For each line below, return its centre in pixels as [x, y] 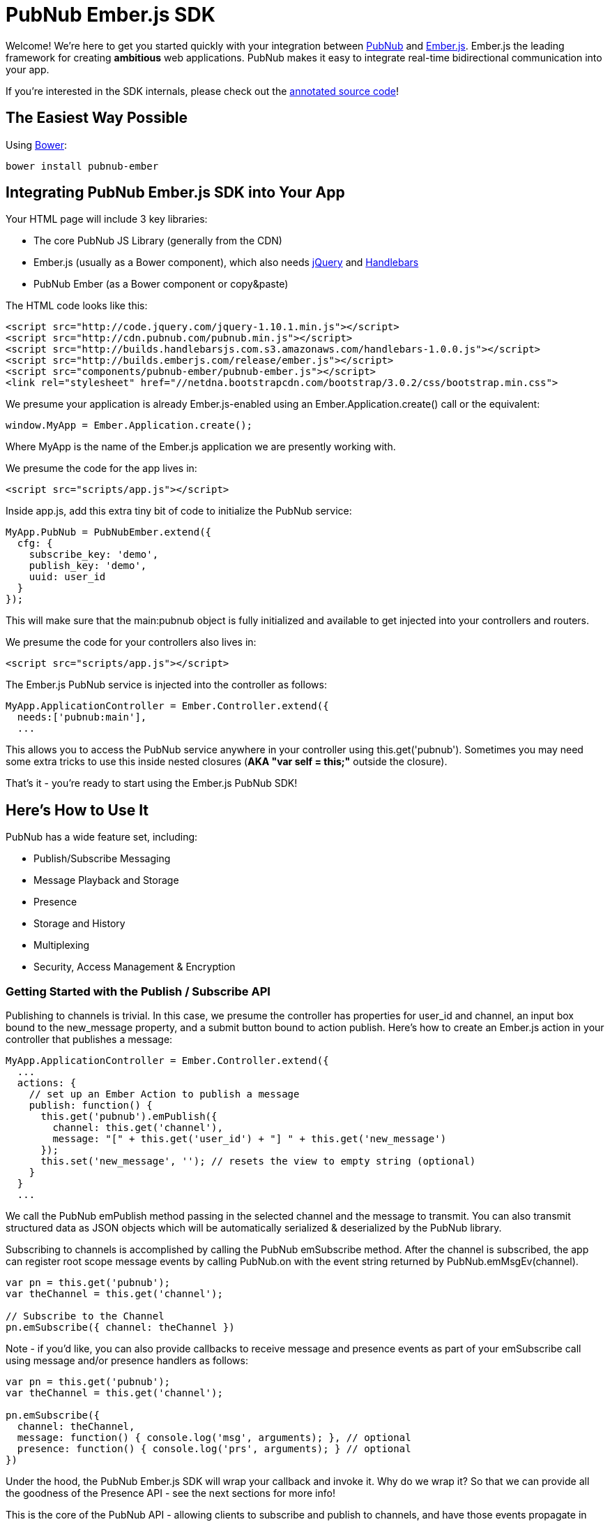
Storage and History [79, 924]
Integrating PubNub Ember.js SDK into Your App [175, 193]
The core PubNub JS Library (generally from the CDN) [158, 241]
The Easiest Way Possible [97, 118]
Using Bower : [36, 145]
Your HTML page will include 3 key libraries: [107, 219]
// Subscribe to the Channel [85, 1316]
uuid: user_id [67, 577]
